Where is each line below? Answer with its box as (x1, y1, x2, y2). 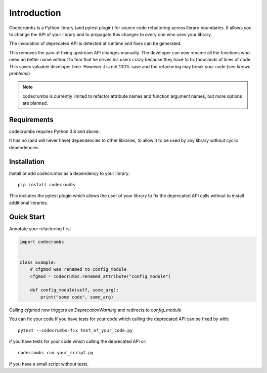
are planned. (22, 100, 48, 106)
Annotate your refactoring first (9, 225, 71, 232)
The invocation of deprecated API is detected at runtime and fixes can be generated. (9, 41, 181, 46)
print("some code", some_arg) (40, 294, 114, 300)
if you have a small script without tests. (9, 361, 89, 367)
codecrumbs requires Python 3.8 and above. (9, 128, 100, 134)
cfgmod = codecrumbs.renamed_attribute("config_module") (30, 273, 171, 279)
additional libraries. (9, 200, 48, 206)
